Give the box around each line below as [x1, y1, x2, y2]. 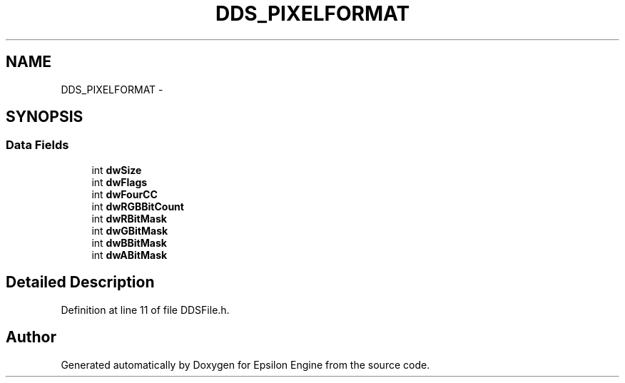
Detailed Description [6, 273, 155, 292]
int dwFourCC [91, 188, 158, 200]
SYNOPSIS [6, 108, 83, 126]
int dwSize [91, 163, 142, 176]
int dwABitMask [91, 248, 168, 261]
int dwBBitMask [91, 236, 167, 249]
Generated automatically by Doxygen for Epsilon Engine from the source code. [61, 358, 430, 371]
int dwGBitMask [91, 224, 168, 237]
